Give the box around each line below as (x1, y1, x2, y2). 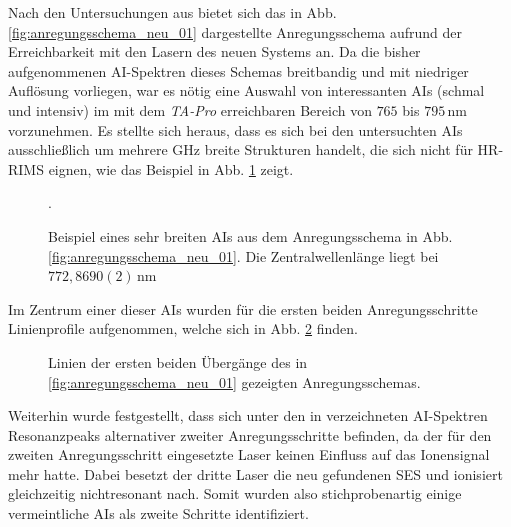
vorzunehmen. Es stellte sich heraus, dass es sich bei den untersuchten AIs (8, 119, 463, 140)
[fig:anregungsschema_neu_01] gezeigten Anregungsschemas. (48, 371, 421, 392)
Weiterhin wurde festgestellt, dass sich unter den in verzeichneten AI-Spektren (8, 405, 488, 426)
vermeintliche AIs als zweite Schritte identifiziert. (8, 503, 309, 524)
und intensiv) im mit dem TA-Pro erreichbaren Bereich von (8, 99, 372, 120)
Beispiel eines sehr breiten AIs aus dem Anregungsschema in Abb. (48, 225, 453, 246)
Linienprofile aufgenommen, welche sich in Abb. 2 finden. (8, 318, 358, 339)
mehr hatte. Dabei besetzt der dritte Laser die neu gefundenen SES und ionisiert (8, 463, 503, 484)
